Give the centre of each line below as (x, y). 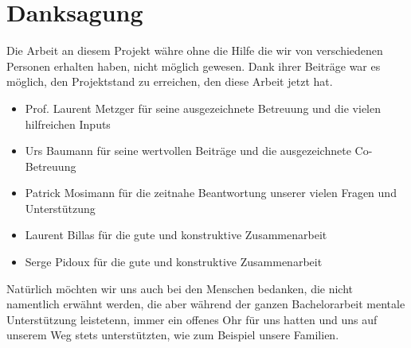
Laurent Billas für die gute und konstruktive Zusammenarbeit (176, 235)
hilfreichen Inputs (68, 124)
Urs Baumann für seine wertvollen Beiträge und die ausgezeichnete (188, 151)
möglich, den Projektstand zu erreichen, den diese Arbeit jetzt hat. (170, 81)
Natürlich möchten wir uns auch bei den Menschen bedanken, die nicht (180, 288)
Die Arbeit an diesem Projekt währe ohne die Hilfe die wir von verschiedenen (195, 50)
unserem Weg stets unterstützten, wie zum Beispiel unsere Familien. (173, 335)
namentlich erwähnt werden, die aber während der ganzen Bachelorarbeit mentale (206, 304)
